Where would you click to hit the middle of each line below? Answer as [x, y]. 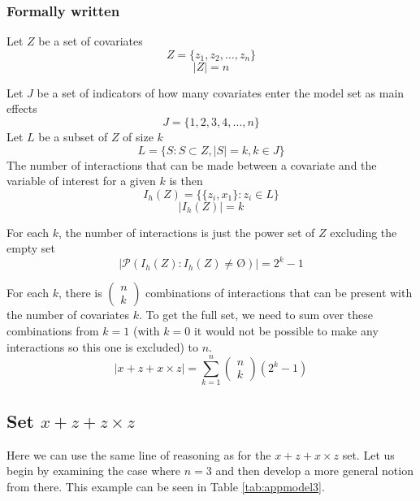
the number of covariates [68, 315]
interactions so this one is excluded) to [102, 346]
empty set [31, 248]
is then [186, 181]
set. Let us [368, 454]
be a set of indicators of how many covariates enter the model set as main [221, 92]
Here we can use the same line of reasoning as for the [139, 454]
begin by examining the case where [93, 471]
